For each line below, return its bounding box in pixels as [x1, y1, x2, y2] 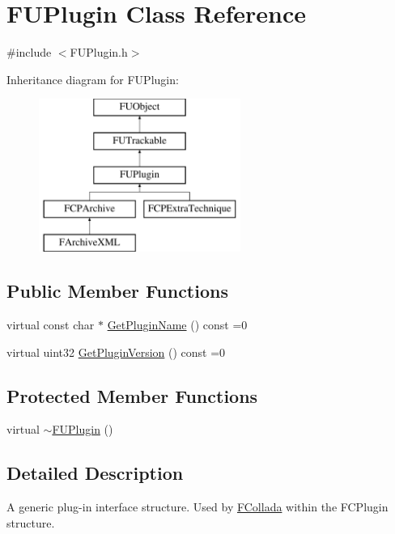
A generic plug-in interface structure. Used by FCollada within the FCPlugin [6, 498, 389, 515]
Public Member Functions [6, 278, 228, 303]
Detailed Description [6, 460, 184, 485]
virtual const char [6, 316, 95, 333]
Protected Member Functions [6, 383, 258, 408]
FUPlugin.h [70, 44, 128, 61]
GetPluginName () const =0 [107, 316, 248, 333]
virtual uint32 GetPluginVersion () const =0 [6, 343, 226, 360]
